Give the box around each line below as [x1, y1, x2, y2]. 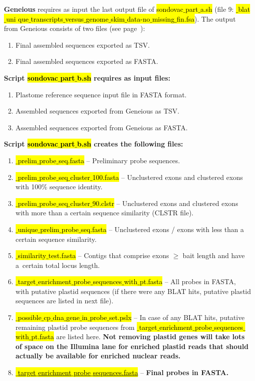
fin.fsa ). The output [177, 13, 236, 24]
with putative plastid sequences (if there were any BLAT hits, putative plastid [15, 286, 251, 296]
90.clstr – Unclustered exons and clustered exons [92, 198, 238, 208]
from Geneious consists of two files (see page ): [4, 23, 145, 33]
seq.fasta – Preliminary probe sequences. [58, 155, 180, 165]
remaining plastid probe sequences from [15, 322, 135, 332]
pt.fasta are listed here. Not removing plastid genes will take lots [31, 331, 245, 342]
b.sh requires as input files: [77, 72, 171, 83]
